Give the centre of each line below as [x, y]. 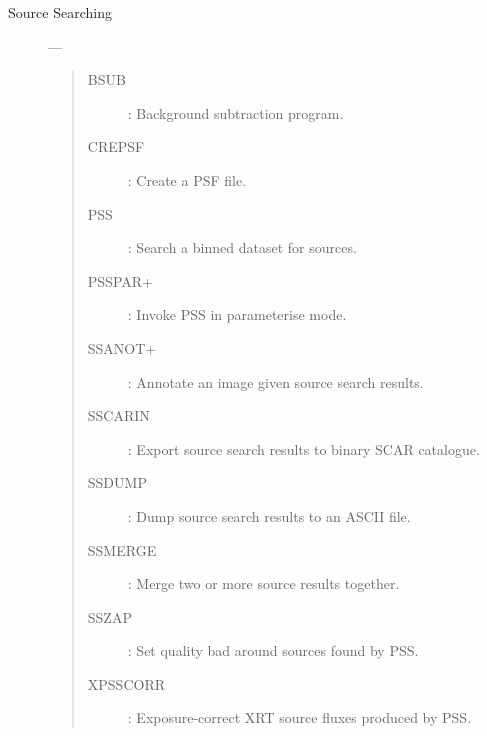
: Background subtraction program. [235, 112]
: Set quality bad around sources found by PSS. [273, 650]
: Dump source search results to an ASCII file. [269, 515]
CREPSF [116, 146]
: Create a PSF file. [187, 179]
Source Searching [60, 12]
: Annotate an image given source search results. [275, 381]
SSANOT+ [122, 347]
